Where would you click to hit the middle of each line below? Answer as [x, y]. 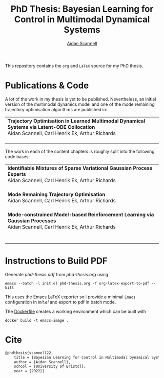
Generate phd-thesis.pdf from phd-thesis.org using [57, 274]
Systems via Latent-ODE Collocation [51, 127]
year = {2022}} [29, 371]
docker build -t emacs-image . [37, 320]
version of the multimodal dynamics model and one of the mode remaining [80, 104]
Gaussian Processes [32, 220]
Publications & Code [47, 85]
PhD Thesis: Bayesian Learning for [82, 9]
